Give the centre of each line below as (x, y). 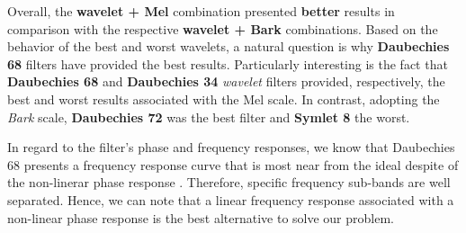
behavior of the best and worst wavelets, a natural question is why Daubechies (229, 46)
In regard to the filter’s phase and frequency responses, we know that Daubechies (231, 147)
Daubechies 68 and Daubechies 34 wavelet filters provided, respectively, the (226, 81)
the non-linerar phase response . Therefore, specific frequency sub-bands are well (229, 182)
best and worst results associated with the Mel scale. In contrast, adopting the (224, 99)
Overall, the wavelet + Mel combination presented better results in (201, 11)
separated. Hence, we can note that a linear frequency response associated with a (231, 199)
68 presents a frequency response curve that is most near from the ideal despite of (233, 164)
